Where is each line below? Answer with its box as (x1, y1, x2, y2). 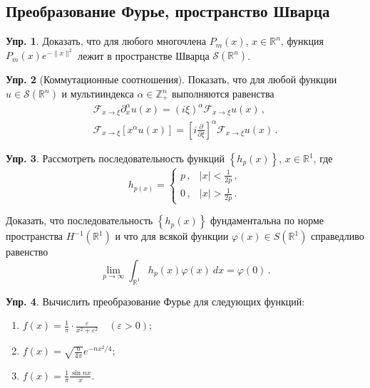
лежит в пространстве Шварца (78, 48, 210, 63)
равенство (6, 244, 48, 259)
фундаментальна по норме (210, 213, 324, 228)
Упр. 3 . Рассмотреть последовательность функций (6, 151, 225, 165)
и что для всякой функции (115, 229, 229, 243)
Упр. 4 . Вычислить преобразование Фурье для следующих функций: (6, 293, 305, 308)
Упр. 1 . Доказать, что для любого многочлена (6, 33, 207, 48)
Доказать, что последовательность (6, 213, 153, 228)
